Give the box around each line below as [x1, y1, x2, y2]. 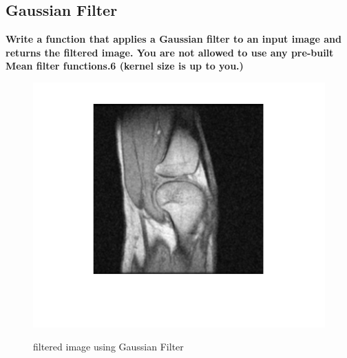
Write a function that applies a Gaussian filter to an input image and [6, 32, 341, 46]
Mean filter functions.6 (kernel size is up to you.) [6, 59, 244, 73]
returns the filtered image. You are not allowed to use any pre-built [6, 45, 334, 59]
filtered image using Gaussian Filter [33, 339, 184, 354]
